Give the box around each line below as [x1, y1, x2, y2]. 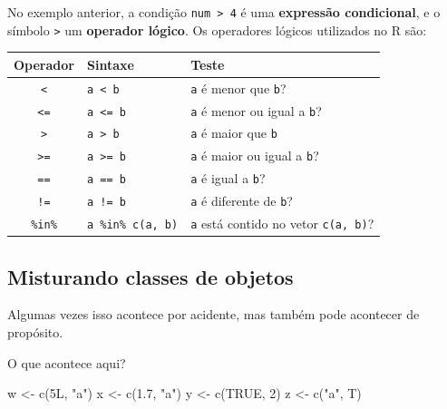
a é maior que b [190, 123, 277, 142]
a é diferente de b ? [190, 191, 293, 210]
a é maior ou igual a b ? [190, 146, 319, 165]
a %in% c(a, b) [86, 219, 179, 232]
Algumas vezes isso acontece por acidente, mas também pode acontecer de [7, 305, 420, 324]
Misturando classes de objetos [7, 262, 294, 290]
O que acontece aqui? [7, 353, 126, 372]
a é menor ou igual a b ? [190, 101, 322, 120]
